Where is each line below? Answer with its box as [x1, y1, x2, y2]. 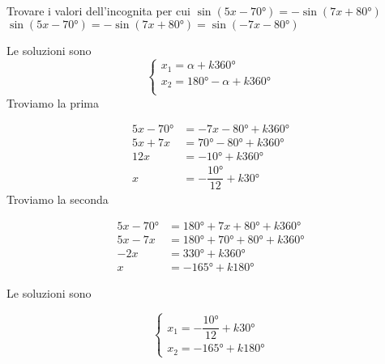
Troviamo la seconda [6, 191, 109, 208]
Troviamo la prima [6, 94, 100, 111]
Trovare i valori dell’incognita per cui [6, 2, 190, 19]
